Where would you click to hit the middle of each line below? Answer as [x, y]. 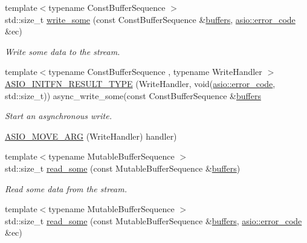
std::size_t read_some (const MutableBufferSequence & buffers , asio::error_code [153, 220]
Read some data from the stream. [66, 188]
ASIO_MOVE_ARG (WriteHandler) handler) [91, 136]
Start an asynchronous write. [58, 116]
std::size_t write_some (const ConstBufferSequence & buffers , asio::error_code [150, 19]
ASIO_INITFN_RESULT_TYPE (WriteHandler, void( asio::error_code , [140, 83]
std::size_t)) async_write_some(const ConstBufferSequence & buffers [133, 95]
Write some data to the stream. [63, 51]
